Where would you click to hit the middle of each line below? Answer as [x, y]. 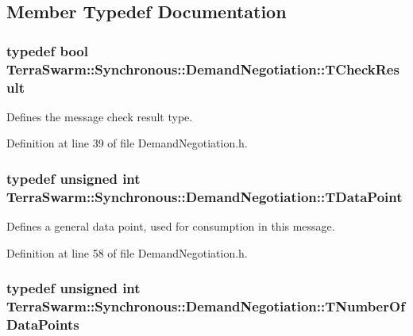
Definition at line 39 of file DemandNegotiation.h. [127, 143]
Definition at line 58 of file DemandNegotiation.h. [127, 252]
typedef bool [47, 50]
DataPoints [43, 325]
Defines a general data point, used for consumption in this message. [171, 226]
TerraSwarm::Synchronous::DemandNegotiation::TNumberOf [206, 306]
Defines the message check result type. [100, 116]
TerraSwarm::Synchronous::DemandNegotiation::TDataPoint [205, 196]
